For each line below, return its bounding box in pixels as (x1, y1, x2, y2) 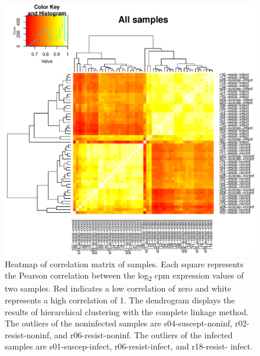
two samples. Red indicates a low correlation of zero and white (5, 282, 232, 294)
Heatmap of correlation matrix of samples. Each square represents (5, 257, 244, 270)
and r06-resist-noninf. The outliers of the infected (54, 328, 233, 341)
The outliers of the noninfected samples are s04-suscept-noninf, (5, 317, 233, 329)
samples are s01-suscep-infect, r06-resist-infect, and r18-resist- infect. (5, 340, 253, 352)
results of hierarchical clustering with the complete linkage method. (5, 305, 249, 318)
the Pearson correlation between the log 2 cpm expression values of (5, 269, 244, 283)
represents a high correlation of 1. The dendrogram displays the (5, 293, 235, 306)
